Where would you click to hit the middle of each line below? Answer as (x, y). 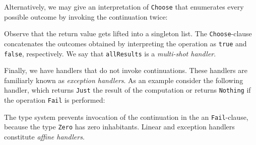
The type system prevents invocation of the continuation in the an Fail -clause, (126, 117)
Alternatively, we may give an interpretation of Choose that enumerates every (124, 7)
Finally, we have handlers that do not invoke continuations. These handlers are (126, 70)
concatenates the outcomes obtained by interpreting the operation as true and (125, 43)
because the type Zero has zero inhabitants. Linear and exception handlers (119, 127)
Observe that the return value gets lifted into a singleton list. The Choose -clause (128, 33)
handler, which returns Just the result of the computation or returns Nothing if (127, 90)
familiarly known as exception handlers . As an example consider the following (124, 80)
